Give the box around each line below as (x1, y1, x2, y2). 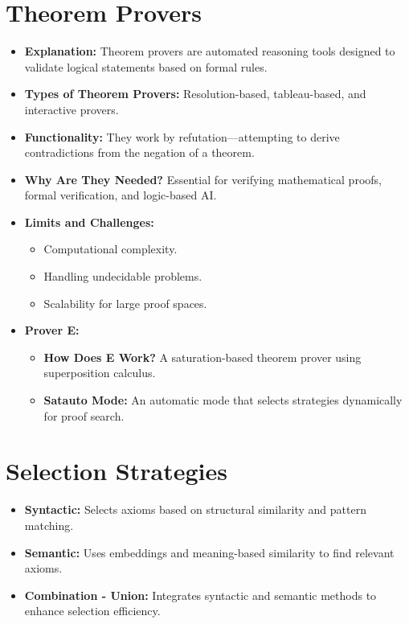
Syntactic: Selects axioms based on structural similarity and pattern (24, 501, 366, 518)
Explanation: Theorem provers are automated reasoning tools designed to (24, 43, 395, 60)
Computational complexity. (43, 240, 178, 257)
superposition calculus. (43, 364, 156, 381)
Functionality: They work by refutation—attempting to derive (24, 128, 340, 145)
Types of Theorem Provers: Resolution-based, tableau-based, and (24, 85, 366, 102)
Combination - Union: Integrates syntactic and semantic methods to (24, 586, 377, 603)
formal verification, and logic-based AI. (24, 187, 217, 203)
